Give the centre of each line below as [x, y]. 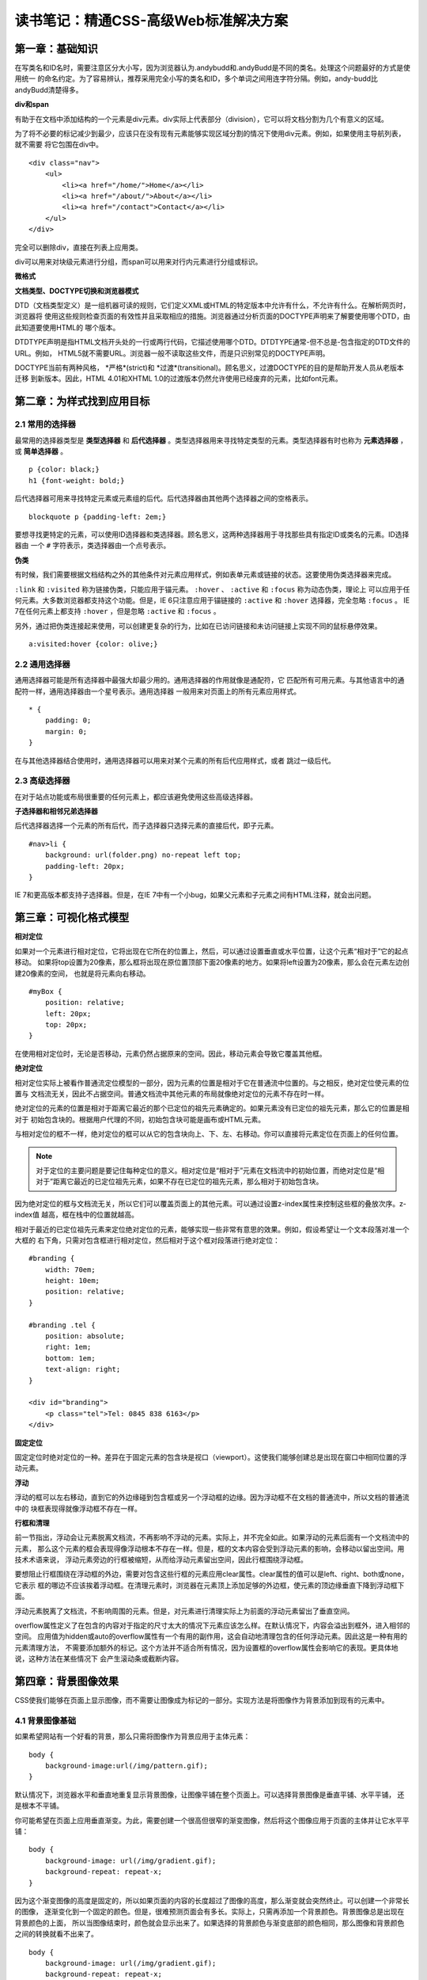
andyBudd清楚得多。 [49, 89]
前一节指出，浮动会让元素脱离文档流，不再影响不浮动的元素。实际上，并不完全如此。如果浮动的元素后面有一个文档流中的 [212, 1537]
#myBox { [45, 991]
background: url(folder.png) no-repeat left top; [143, 855]
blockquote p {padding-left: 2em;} [98, 516]
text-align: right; [83, 1369]
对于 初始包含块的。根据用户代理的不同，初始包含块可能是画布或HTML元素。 [140, 1119]
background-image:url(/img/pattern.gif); [127, 1766]
